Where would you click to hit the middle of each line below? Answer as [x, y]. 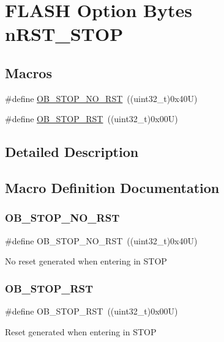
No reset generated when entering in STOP [86, 261]
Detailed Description [72, 152]
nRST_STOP [64, 34]
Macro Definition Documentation [112, 188]
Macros [28, 72]
